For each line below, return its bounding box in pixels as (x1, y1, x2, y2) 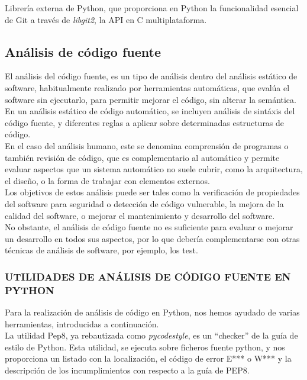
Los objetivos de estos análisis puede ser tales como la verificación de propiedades (5, 186, 300, 198)
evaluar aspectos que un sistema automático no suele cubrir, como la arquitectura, (5, 163, 303, 175)
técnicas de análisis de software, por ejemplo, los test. (5, 244, 198, 256)
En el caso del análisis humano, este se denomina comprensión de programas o (5, 139, 289, 152)
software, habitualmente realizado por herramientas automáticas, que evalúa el (5, 81, 290, 94)
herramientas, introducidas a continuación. (5, 317, 159, 330)
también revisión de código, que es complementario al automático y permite (5, 151, 280, 163)
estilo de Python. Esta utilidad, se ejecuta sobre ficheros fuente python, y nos (5, 340, 285, 353)
